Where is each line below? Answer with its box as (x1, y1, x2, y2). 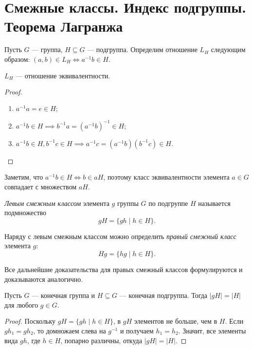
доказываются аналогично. (4, 274, 83, 284)
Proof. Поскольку (4, 316, 56, 326)
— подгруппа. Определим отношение (87, 44, 198, 55)
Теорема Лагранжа (4, 16, 123, 36)
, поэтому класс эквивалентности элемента (103, 172, 230, 182)
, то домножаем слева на (33, 325, 106, 335)
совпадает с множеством (4, 181, 77, 191)
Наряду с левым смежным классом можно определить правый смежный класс (4, 231, 236, 241)
